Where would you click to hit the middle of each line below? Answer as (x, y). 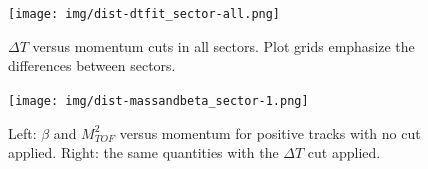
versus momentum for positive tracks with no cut (270, 132)
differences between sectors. (92, 65)
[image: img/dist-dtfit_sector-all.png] (144, 14)
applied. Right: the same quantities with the (143, 152)
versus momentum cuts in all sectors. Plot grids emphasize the (223, 45)
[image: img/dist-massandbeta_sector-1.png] (158, 100)
